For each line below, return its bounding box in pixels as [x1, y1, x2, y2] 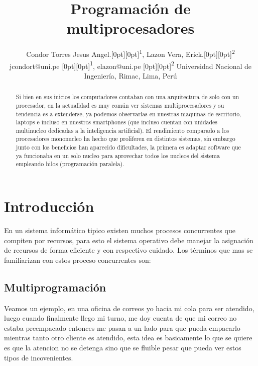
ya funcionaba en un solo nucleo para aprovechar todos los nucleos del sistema [16, 151, 220, 160]
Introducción [4, 196, 94, 216]
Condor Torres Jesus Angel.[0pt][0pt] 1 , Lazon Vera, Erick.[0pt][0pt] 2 [26, 47, 235, 59]
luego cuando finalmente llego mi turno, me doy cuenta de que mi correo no [4, 313, 237, 323]
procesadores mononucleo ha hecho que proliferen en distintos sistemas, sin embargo [16, 134, 235, 143]
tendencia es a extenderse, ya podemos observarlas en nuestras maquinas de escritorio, [16, 109, 241, 118]
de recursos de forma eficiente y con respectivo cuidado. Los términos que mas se [4, 245, 253, 255]
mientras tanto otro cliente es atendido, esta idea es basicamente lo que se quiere [4, 332, 252, 343]
